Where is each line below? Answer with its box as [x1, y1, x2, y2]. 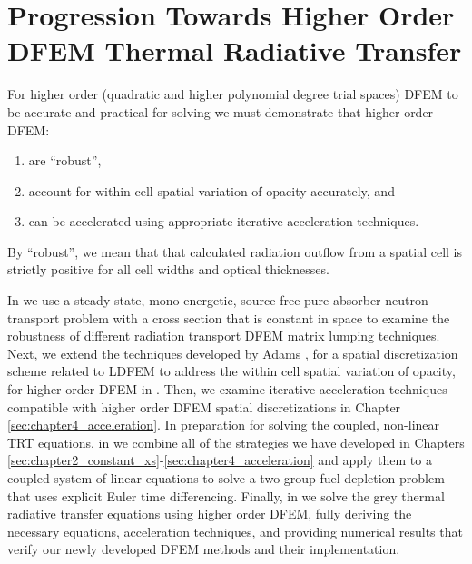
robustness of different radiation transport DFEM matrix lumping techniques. [7, 326, 440, 345]
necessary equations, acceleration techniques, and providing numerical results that [7, 521, 463, 540]
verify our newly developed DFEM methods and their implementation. [7, 539, 400, 559]
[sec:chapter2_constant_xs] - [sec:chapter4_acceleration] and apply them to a [7, 450, 432, 470]
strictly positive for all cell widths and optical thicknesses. [7, 260, 329, 279]
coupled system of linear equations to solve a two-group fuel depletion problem [7, 469, 445, 487]
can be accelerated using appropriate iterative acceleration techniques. [28, 212, 419, 231]
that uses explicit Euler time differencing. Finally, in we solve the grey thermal [7, 486, 445, 505]
